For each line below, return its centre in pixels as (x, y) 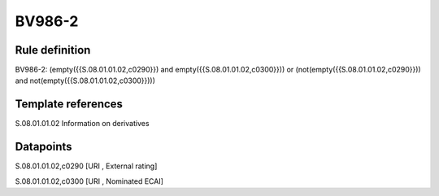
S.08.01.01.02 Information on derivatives (82, 124)
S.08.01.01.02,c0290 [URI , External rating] (86, 166)
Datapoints (43, 147)
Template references (69, 105)
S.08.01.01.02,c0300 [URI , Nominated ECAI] (89, 181)
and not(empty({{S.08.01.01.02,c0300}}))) (85, 81)
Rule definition (53, 50)
